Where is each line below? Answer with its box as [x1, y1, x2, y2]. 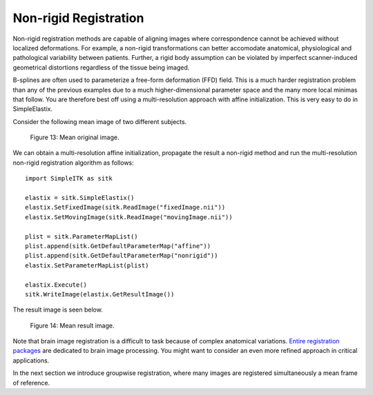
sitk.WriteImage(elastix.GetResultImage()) [25, 290, 175, 298]
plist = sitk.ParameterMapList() [25, 232, 138, 241]
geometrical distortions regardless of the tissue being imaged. [12, 63, 190, 72]
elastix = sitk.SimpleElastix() [25, 194, 135, 202]
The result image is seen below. [12, 305, 103, 314]
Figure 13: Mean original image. [30, 133, 119, 141]
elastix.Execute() [25, 281, 88, 289]
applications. [12, 356, 50, 365]
